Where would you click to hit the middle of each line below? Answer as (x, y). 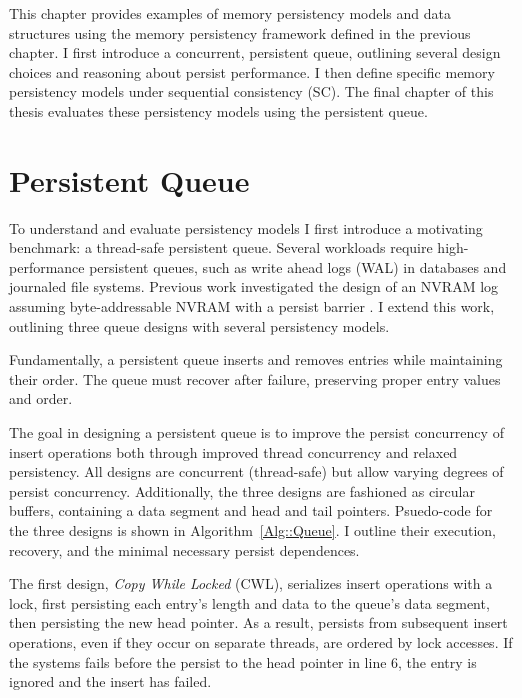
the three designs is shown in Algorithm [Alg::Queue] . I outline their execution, (252, 530)
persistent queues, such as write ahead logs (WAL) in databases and (298, 266)
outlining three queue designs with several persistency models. (199, 325)
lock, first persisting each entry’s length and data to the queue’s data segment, (249, 602)
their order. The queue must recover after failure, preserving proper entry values (255, 378)
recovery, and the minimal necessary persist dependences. (184, 549)
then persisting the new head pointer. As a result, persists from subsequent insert (258, 622)
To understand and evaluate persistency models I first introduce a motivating (246, 227)
